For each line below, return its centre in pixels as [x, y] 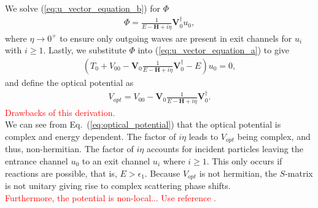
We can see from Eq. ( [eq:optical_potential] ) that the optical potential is [143, 124]
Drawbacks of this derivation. [60, 112]
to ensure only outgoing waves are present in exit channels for [176, 38]
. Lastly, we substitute [85, 50]
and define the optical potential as [69, 82]
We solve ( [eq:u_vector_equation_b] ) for [83, 8]
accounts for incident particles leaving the [225, 149]
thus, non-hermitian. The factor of [69, 149]
